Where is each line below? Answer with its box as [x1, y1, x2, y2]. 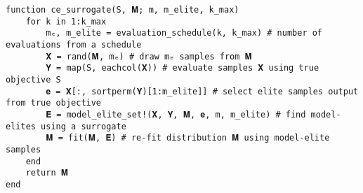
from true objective [6, 98, 102, 108]
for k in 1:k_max [25, 16, 107, 27]
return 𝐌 [25, 168, 69, 178]
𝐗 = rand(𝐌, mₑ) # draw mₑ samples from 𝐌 [46, 51, 252, 62]
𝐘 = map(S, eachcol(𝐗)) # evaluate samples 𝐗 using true [46, 63, 319, 73]
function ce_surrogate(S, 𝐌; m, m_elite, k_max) [6, 5, 239, 15]
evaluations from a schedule [6, 39, 142, 50]
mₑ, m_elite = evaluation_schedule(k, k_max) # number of [46, 28, 323, 38]
